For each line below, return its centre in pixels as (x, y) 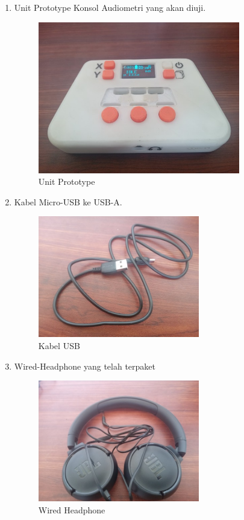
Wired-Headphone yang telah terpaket (85, 366)
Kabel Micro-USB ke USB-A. (68, 201)
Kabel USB (59, 345)
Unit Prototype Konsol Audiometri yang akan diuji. (110, 7)
